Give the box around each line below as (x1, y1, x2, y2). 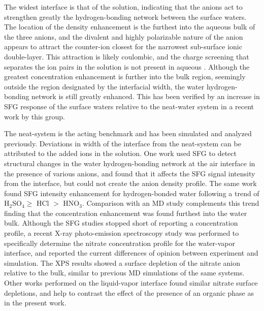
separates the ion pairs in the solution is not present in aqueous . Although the (4, 61, 250, 72)
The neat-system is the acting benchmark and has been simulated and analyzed (4, 128, 252, 139)
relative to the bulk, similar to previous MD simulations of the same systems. (4, 267, 245, 278)
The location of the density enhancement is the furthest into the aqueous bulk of (4, 21, 255, 32)
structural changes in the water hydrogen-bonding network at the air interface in (4, 158, 255, 168)
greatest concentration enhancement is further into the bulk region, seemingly (4, 71, 246, 82)
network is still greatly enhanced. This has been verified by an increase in (31, 91, 260, 102)
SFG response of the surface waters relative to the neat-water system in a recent (4, 101, 254, 111)
